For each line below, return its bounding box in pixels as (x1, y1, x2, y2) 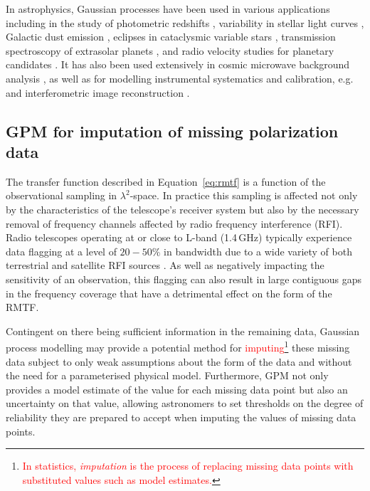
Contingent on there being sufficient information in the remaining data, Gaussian (6, 323, 360, 338)
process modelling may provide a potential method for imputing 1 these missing (6, 338, 350, 354)
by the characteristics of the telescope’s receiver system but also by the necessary (6, 201, 359, 216)
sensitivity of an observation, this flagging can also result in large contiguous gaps (6, 271, 362, 286)
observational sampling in (6, 188, 117, 203)
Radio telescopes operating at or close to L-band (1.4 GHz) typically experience (6, 230, 352, 245)
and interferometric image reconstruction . (6, 85, 190, 100)
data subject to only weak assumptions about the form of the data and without (6, 354, 352, 369)
